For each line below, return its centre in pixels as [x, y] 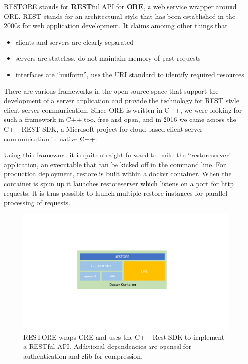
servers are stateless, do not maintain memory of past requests [108, 58]
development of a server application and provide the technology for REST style [122, 100]
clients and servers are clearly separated [74, 42]
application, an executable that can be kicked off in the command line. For [115, 164]
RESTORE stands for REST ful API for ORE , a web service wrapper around [120, 6]
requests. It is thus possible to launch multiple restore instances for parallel [116, 193]
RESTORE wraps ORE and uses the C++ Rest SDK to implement [124, 337]
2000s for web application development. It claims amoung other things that [116, 26]
